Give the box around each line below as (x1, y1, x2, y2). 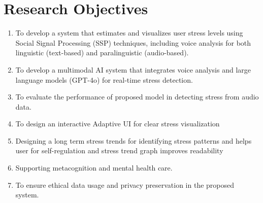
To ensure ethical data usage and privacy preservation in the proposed (15, 179, 235, 190)
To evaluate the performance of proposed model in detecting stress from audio (15, 91, 259, 102)
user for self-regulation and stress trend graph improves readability (15, 145, 223, 156)
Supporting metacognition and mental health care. (15, 162, 173, 173)
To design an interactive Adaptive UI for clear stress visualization (15, 118, 220, 129)
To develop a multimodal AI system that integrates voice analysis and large (15, 64, 251, 75)
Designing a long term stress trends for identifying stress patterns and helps (15, 135, 252, 146)
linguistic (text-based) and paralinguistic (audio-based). (15, 47, 189, 58)
